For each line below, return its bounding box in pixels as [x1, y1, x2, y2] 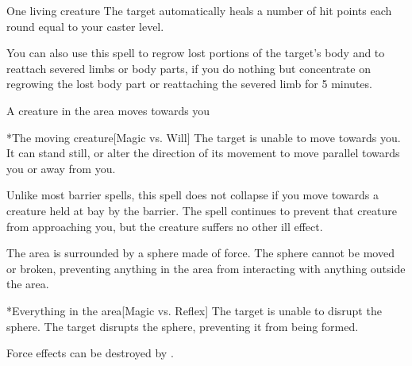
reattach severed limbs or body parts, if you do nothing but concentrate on [6, 60, 371, 76]
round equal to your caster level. [6, 17, 164, 34]
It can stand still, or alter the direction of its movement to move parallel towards [6, 144, 400, 161]
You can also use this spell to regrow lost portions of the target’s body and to [6, 44, 385, 61]
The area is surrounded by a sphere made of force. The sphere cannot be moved [6, 245, 395, 261]
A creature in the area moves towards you [6, 102, 210, 118]
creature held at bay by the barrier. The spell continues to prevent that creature [6, 202, 398, 218]
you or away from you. [6, 160, 116, 176]
